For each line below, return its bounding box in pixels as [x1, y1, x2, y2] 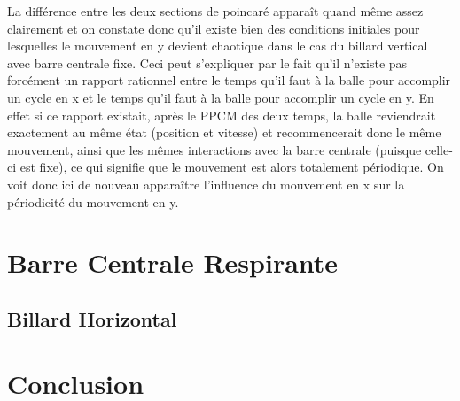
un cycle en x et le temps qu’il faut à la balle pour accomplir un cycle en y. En [7, 88, 434, 106]
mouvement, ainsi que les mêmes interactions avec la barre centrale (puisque [7, 140, 422, 158]
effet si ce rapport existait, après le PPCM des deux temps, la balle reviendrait [7, 105, 436, 124]
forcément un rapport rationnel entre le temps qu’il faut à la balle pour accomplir [7, 71, 451, 89]
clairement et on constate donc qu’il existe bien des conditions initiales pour [7, 19, 420, 37]
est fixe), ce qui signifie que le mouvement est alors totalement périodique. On [19, 158, 444, 176]
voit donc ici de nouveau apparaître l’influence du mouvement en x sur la [7, 174, 405, 193]
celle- [425, 140, 453, 158]
